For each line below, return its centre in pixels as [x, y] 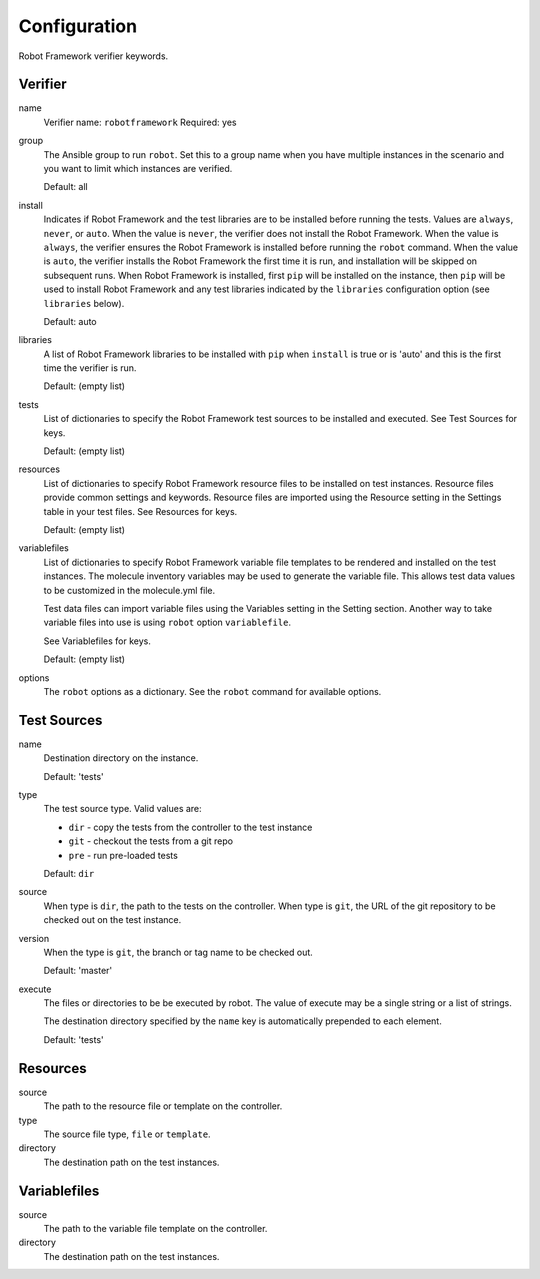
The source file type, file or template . [127, 1134]
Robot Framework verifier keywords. [93, 56]
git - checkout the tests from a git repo [151, 841]
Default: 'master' [78, 971]
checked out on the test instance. [112, 920]
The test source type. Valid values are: [122, 809]
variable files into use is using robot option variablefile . [167, 622]
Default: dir [69, 873]
